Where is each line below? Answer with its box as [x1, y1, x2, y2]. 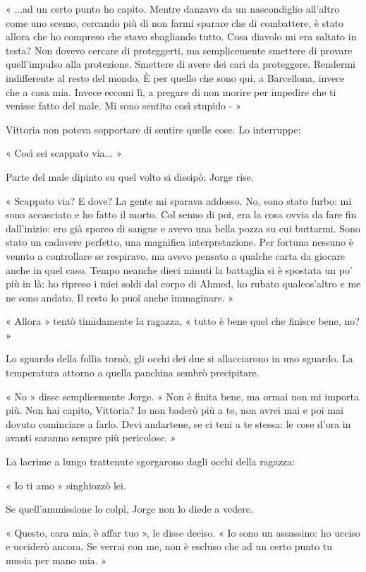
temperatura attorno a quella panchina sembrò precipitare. [6, 365, 260, 380]
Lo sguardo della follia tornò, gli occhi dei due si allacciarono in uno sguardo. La [6, 351, 353, 366]
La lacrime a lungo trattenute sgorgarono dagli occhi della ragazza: [6, 454, 295, 469]
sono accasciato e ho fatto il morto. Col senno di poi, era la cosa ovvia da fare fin [6, 207, 357, 222]
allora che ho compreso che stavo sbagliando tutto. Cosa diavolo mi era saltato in [6, 29, 357, 44]
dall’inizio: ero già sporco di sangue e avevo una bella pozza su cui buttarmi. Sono [6, 220, 360, 235]
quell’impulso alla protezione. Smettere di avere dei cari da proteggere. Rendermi [6, 56, 355, 71]
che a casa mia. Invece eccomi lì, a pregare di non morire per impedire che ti [6, 84, 336, 99]
